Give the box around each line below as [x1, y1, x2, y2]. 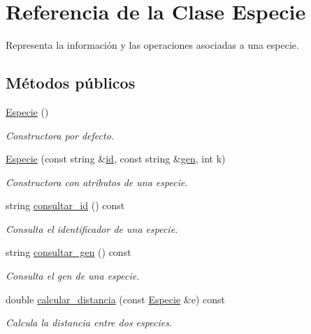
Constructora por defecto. [6, 128, 115, 142]
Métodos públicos [6, 72, 136, 93]
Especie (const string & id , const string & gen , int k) [6, 151, 226, 166]
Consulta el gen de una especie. [6, 268, 140, 283]
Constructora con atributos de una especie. [6, 174, 188, 189]
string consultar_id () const [6, 198, 125, 213]
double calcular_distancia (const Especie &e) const [6, 291, 226, 306]
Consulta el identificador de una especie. [6, 221, 178, 236]
